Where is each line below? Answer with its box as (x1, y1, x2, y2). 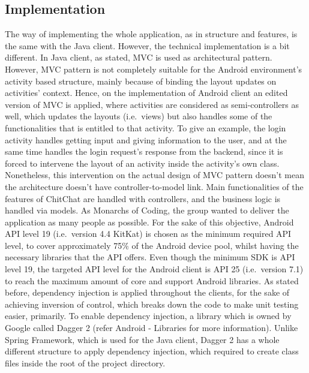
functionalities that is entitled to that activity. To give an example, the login (5, 121, 286, 134)
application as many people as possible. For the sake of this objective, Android (5, 215, 294, 228)
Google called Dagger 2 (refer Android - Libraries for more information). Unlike (5, 321, 298, 334)
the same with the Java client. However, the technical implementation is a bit (5, 39, 290, 52)
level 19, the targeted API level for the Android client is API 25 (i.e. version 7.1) (5, 263, 304, 275)
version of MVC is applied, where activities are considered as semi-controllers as (5, 98, 299, 110)
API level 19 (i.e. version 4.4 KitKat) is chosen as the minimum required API (5, 227, 292, 240)
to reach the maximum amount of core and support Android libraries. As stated (5, 274, 299, 287)
